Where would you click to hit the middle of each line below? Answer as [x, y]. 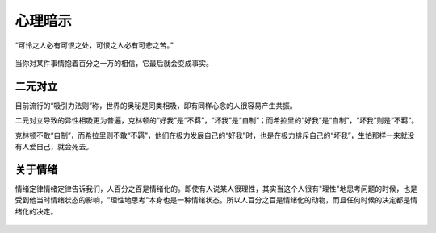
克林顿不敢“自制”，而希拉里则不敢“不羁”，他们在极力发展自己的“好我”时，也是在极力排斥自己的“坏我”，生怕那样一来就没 [215, 135]
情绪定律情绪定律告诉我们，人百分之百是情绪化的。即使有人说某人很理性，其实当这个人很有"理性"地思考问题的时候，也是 [216, 189]
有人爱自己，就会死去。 [54, 147]
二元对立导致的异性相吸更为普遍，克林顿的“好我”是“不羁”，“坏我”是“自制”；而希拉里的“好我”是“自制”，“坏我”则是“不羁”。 [217, 120]
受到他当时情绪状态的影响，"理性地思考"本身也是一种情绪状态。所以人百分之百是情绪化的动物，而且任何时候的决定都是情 [216, 200]
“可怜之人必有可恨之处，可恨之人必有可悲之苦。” [94, 45]
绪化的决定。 [36, 211]
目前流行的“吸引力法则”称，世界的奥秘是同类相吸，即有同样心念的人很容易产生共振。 [156, 106]
